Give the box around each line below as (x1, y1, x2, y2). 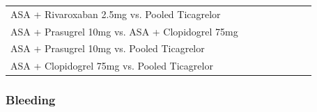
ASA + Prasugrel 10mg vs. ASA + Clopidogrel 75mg (10, 24, 238, 38)
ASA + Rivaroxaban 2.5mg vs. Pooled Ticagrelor (10, 6, 221, 21)
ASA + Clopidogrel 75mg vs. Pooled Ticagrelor (10, 58, 213, 73)
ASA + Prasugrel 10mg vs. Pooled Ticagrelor (10, 41, 205, 56)
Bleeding (6, 91, 56, 109)
